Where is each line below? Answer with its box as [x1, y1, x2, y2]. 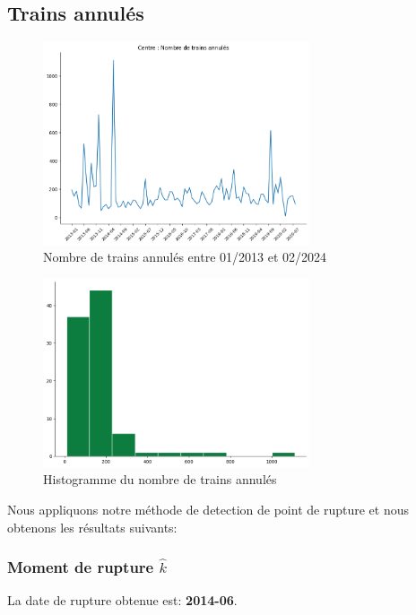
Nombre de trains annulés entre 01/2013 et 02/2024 [43, 247, 327, 266]
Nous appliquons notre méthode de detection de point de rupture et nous [7, 500, 409, 519]
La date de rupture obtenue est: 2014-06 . [7, 591, 238, 610]
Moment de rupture [7, 556, 154, 578]
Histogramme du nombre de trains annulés [43, 470, 277, 489]
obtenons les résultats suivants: [7, 517, 178, 536]
